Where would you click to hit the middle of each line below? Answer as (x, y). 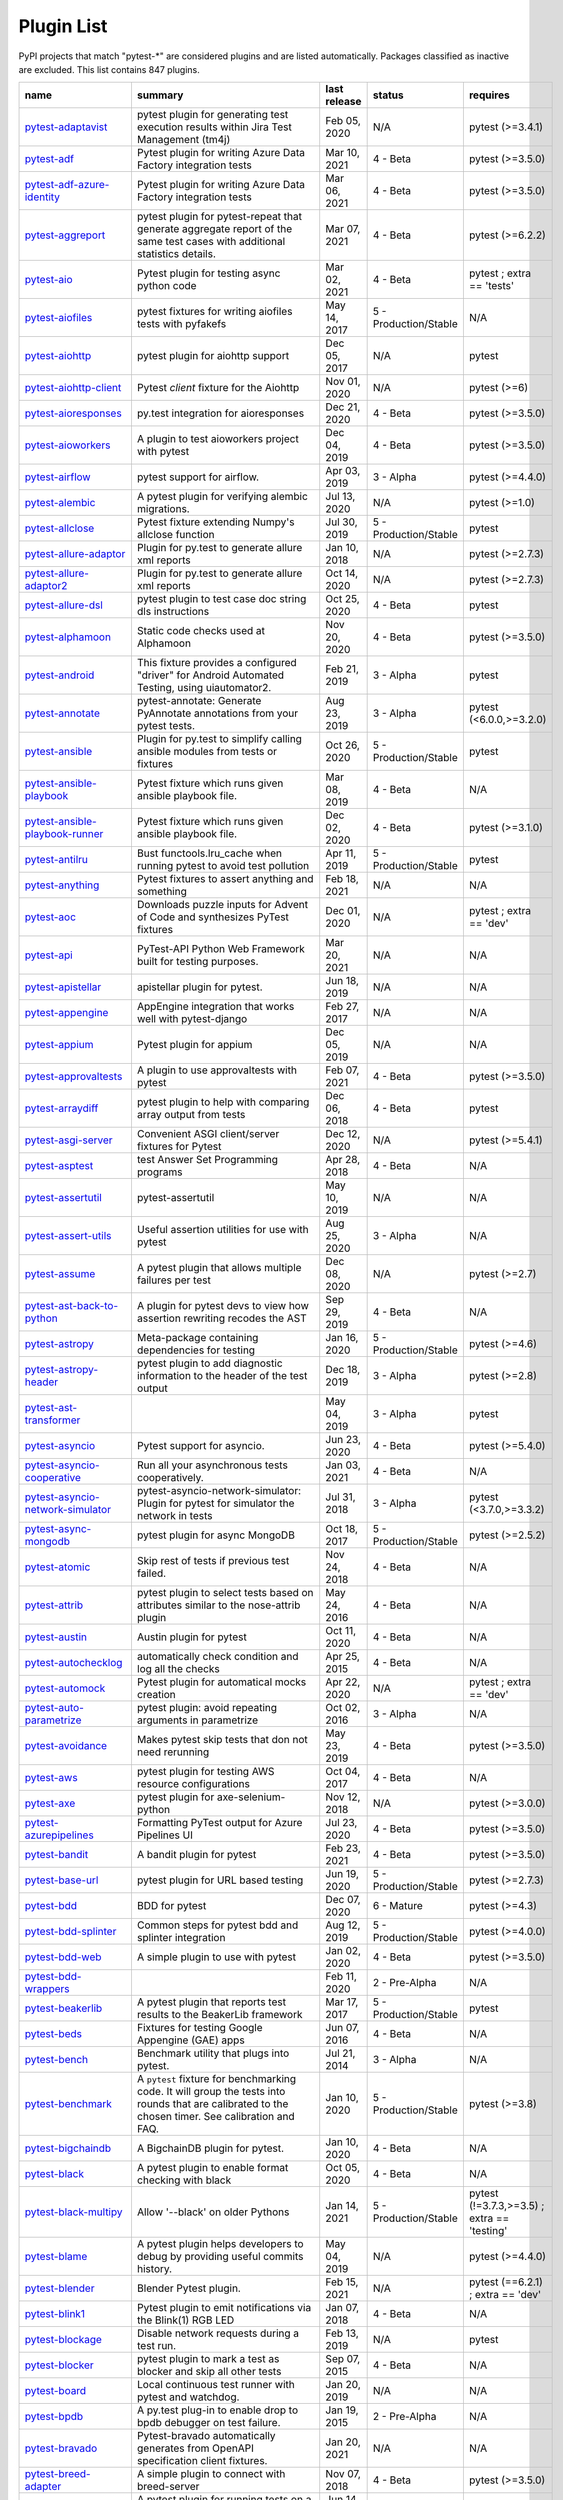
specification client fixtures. (202, 2461)
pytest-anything (62, 885)
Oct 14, (342, 573)
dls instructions (173, 612)
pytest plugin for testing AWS (205, 1772)
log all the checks (178, 1669)
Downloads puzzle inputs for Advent (222, 905)
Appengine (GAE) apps (190, 2040)
